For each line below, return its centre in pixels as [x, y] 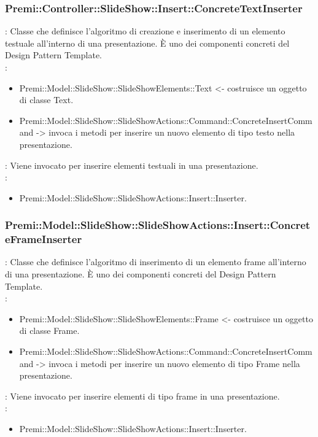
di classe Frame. [49, 331]
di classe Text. [46, 100]
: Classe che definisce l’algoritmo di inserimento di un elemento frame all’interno [156, 262]
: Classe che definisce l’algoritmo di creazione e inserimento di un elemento [145, 31]
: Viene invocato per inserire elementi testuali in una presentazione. [132, 165]
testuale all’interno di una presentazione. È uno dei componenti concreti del [147, 43]
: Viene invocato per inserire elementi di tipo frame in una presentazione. [142, 396]
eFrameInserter [44, 239]
